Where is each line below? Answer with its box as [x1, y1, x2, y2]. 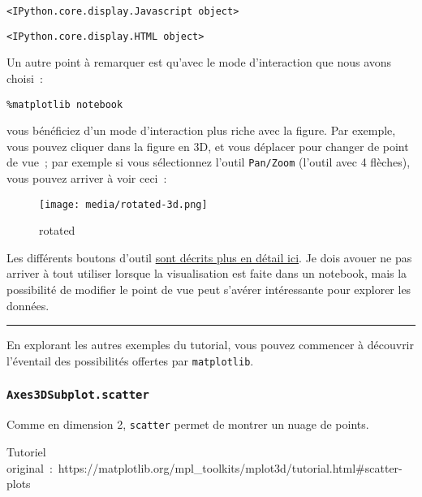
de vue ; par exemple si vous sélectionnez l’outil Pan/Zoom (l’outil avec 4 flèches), [6, 153, 411, 171]
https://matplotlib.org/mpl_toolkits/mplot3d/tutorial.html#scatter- [58, 459, 403, 476]
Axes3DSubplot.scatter [6, 388, 149, 402]
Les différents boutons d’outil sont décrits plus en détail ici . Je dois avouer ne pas [6, 248, 412, 266]
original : [6, 459, 53, 476]
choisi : [6, 69, 43, 86]
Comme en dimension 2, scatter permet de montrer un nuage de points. [6, 416, 369, 433]
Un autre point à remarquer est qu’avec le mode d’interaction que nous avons [6, 54, 392, 71]
